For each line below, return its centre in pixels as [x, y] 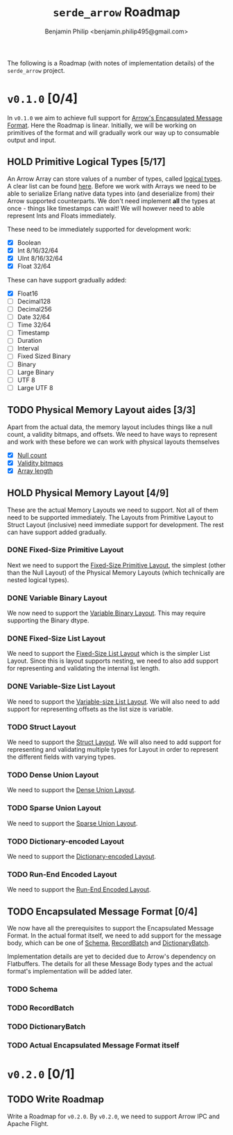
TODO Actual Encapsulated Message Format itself [93, 1045]
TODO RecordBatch [41, 1008]
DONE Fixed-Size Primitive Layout [66, 550]
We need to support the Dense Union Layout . [72, 790]
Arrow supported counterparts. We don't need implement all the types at [111, 201]
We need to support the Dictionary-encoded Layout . [82, 856]
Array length [35, 471]
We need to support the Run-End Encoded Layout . [79, 890]
